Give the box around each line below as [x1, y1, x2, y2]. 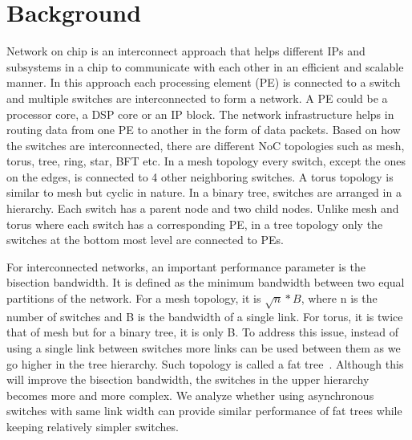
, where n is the [301, 290, 378, 307]
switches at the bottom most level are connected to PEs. [6, 231, 285, 248]
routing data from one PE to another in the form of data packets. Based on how [6, 121, 401, 138]
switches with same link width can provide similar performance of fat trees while [6, 402, 402, 419]
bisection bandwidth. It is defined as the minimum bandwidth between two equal [6, 274, 405, 291]
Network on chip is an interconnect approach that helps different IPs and [6, 43, 366, 59]
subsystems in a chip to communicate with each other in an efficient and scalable [6, 58, 404, 75]
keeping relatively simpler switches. [6, 418, 179, 434]
